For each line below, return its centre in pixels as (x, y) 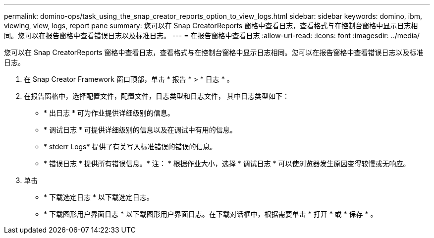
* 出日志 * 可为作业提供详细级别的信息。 (109, 113)
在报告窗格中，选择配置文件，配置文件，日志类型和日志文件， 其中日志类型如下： (157, 96)
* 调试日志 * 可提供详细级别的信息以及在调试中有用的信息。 (140, 130)
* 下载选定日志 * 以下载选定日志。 (99, 197)
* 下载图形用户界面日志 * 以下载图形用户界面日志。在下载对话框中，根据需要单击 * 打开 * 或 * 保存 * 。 (211, 214)
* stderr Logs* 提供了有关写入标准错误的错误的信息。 (130, 147)
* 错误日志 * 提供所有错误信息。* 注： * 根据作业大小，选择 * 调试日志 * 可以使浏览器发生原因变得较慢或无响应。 (227, 163)
